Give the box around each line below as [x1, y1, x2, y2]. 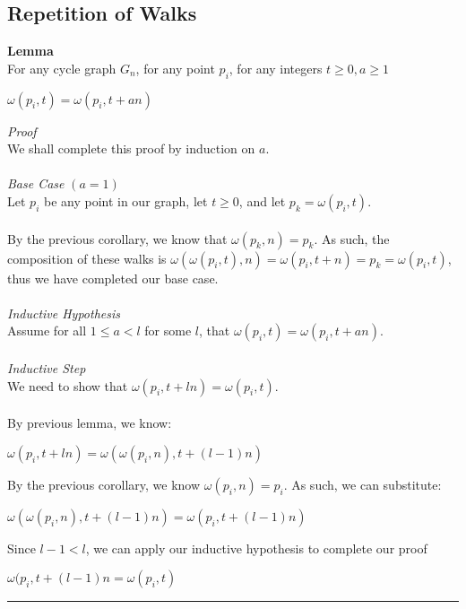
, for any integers [229, 58, 323, 77]
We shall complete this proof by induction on [7, 139, 255, 158]
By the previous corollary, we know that [7, 229, 228, 248]
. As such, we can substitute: [283, 474, 442, 493]
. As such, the [314, 229, 390, 248]
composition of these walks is [7, 248, 167, 267]
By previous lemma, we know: [7, 413, 172, 432]
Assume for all [7, 321, 87, 340]
